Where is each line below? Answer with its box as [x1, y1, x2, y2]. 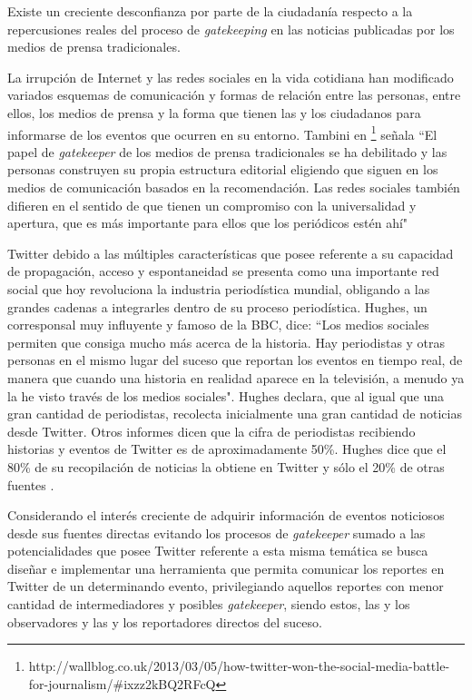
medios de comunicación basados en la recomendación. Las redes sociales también [7, 178, 460, 196]
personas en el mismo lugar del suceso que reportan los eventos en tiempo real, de [7, 350, 463, 370]
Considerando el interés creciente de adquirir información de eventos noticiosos [7, 506, 445, 525]
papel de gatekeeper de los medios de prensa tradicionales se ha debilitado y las [7, 142, 447, 161]
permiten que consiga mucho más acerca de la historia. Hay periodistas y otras [7, 332, 446, 351]
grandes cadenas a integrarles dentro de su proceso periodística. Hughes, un [7, 297, 428, 316]
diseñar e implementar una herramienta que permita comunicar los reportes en [7, 558, 445, 577]
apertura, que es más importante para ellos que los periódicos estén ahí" [7, 213, 408, 232]
